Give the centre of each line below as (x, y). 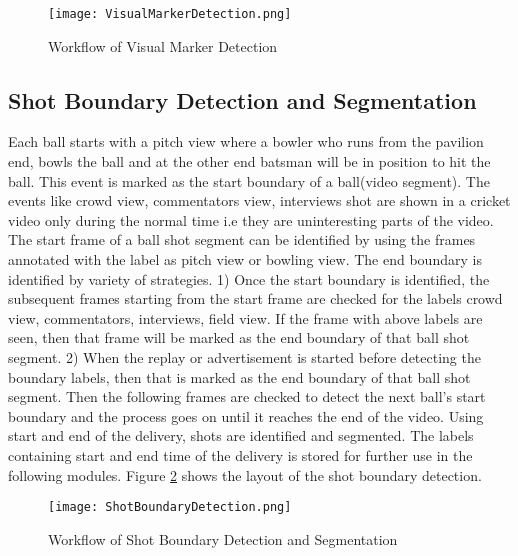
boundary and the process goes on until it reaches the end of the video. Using (246, 415)
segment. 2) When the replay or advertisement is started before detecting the (244, 356)
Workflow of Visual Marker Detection (163, 45)
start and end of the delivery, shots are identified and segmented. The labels (241, 435)
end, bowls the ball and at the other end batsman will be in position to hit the (249, 161)
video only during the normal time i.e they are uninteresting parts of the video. (251, 219)
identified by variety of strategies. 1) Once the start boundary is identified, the (249, 278)
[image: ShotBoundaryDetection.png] (170, 507)
